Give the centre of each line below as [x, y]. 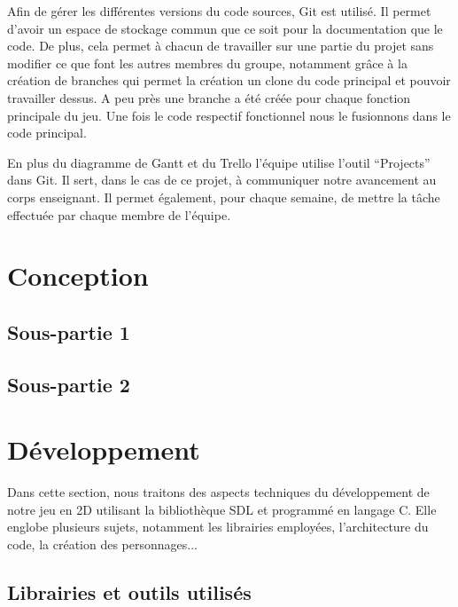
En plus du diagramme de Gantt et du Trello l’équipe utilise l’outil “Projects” [219, 162]
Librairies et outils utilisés [129, 591]
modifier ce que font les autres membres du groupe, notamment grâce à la [207, 63]
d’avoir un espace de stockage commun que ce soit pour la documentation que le [225, 28]
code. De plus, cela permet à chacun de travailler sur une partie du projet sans [221, 46]
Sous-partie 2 [69, 384]
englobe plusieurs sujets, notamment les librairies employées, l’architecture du [218, 527]
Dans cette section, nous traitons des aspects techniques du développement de [218, 492]
